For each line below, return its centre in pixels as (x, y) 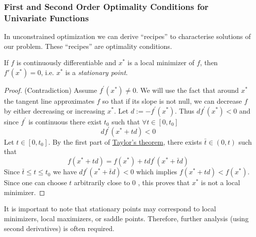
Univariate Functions (46, 18)
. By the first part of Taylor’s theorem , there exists (125, 141)
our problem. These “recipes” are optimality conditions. (88, 46)
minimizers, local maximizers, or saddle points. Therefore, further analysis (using (126, 218)
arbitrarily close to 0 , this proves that (132, 182)
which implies (157, 172)
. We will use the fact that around (187, 90)
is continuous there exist (65, 121)
